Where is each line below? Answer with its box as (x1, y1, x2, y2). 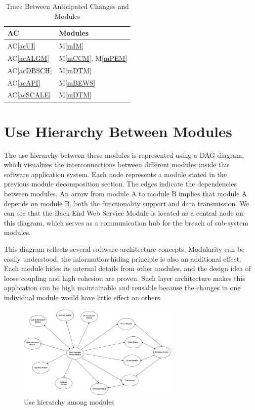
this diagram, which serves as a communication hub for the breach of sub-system (4, 217, 249, 228)
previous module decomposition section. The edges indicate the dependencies (4, 179, 237, 189)
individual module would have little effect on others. (4, 292, 162, 302)
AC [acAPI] (7, 77, 41, 88)
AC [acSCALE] (7, 90, 51, 100)
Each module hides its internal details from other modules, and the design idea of (4, 263, 251, 273)
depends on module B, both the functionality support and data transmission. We (4, 198, 250, 208)
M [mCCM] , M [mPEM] (59, 52, 127, 63)
